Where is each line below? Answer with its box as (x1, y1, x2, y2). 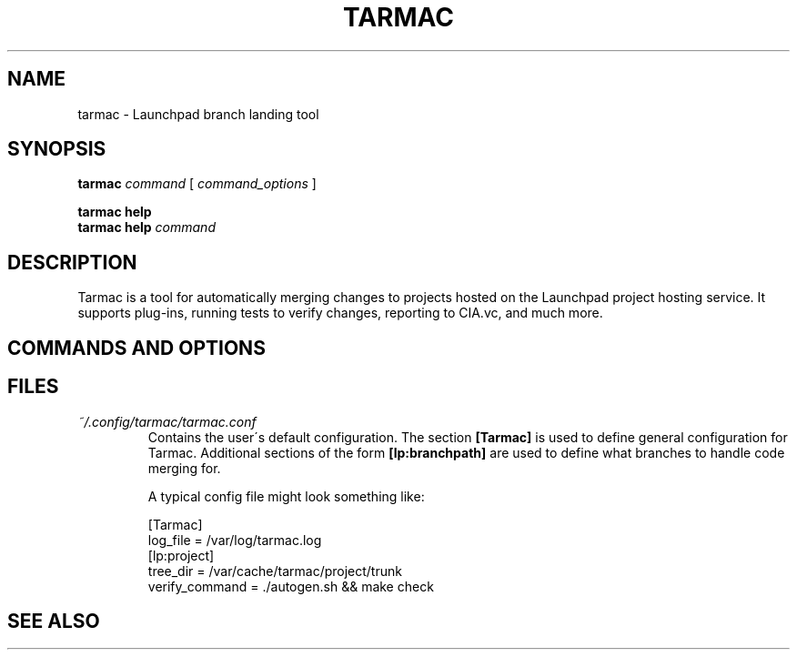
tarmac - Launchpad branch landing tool (77, 106, 319, 122)
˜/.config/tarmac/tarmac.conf (77, 413, 257, 430)
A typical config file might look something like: (147, 488, 425, 504)
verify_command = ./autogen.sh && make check (147, 578, 434, 594)
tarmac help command (77, 219, 216, 236)
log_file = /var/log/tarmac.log (147, 531, 322, 548)
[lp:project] (147, 547, 215, 563)
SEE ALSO (7, 609, 100, 632)
